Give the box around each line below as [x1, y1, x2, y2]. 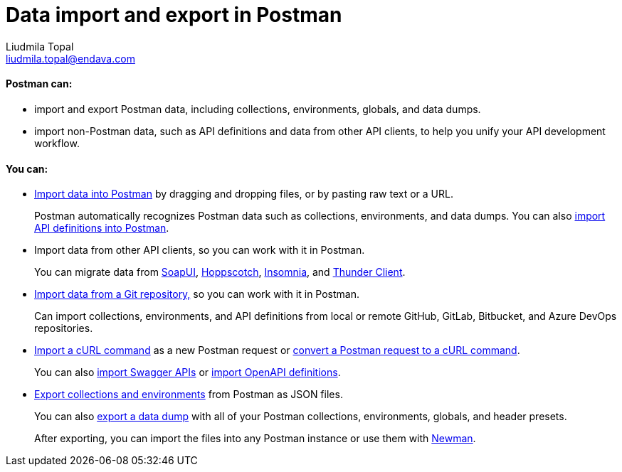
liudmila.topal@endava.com [6, 52, 135, 65]
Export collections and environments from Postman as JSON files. [34, 388, 343, 401]
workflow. [34, 136, 80, 149]
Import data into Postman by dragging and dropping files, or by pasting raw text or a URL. [34, 188, 453, 200]
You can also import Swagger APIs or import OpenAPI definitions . [34, 366, 341, 379]
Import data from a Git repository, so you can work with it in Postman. [34, 288, 359, 301]
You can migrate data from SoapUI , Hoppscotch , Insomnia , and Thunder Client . [34, 266, 406, 279]
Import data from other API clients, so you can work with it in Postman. [34, 244, 365, 257]
